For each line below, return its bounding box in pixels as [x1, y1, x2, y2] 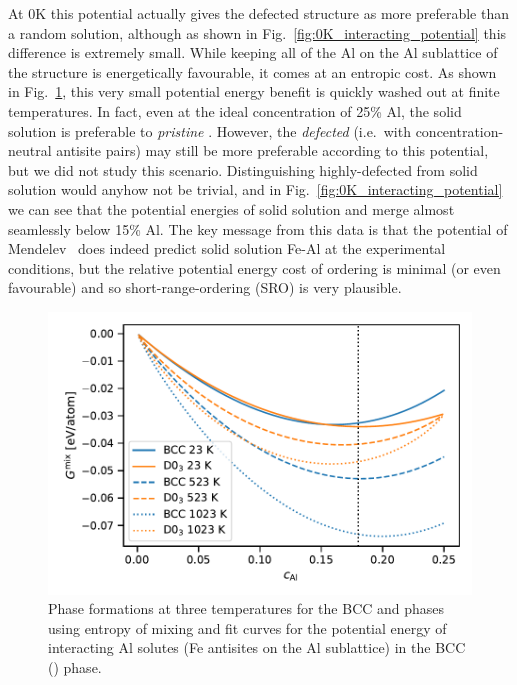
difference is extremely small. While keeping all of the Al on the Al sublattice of [8, 42, 498, 63]
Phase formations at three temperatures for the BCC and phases [48, 598, 445, 619]
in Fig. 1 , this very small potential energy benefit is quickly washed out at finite [8, 81, 500, 102]
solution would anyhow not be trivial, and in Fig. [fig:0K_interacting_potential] [8, 179, 503, 200]
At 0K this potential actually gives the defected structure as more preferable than [8, 3, 509, 23]
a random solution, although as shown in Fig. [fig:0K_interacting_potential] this [8, 22, 507, 43]
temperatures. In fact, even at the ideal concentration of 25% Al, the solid [8, 100, 462, 121]
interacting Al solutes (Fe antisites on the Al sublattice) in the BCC [48, 637, 466, 658]
